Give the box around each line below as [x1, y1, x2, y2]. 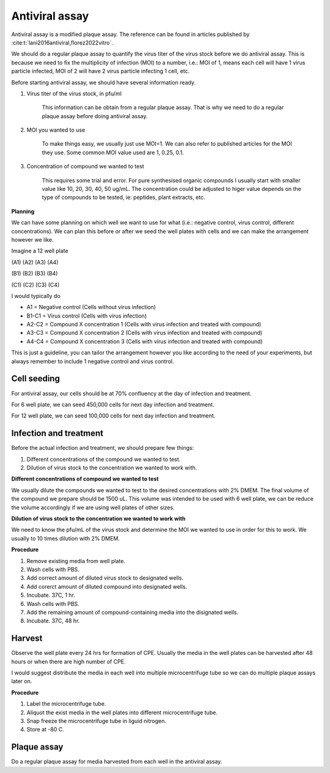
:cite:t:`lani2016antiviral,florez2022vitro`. [11, 39, 113, 46]
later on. [11, 678, 32, 685]
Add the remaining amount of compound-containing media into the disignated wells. [26, 608, 238, 616]
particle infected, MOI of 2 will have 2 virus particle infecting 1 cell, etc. [11, 67, 190, 75]
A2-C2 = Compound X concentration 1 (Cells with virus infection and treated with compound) [26, 321, 262, 328]
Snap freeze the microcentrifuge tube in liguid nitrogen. [26, 717, 166, 725]
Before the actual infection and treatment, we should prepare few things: [11, 444, 194, 452]
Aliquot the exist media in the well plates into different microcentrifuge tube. [26, 709, 218, 716]
